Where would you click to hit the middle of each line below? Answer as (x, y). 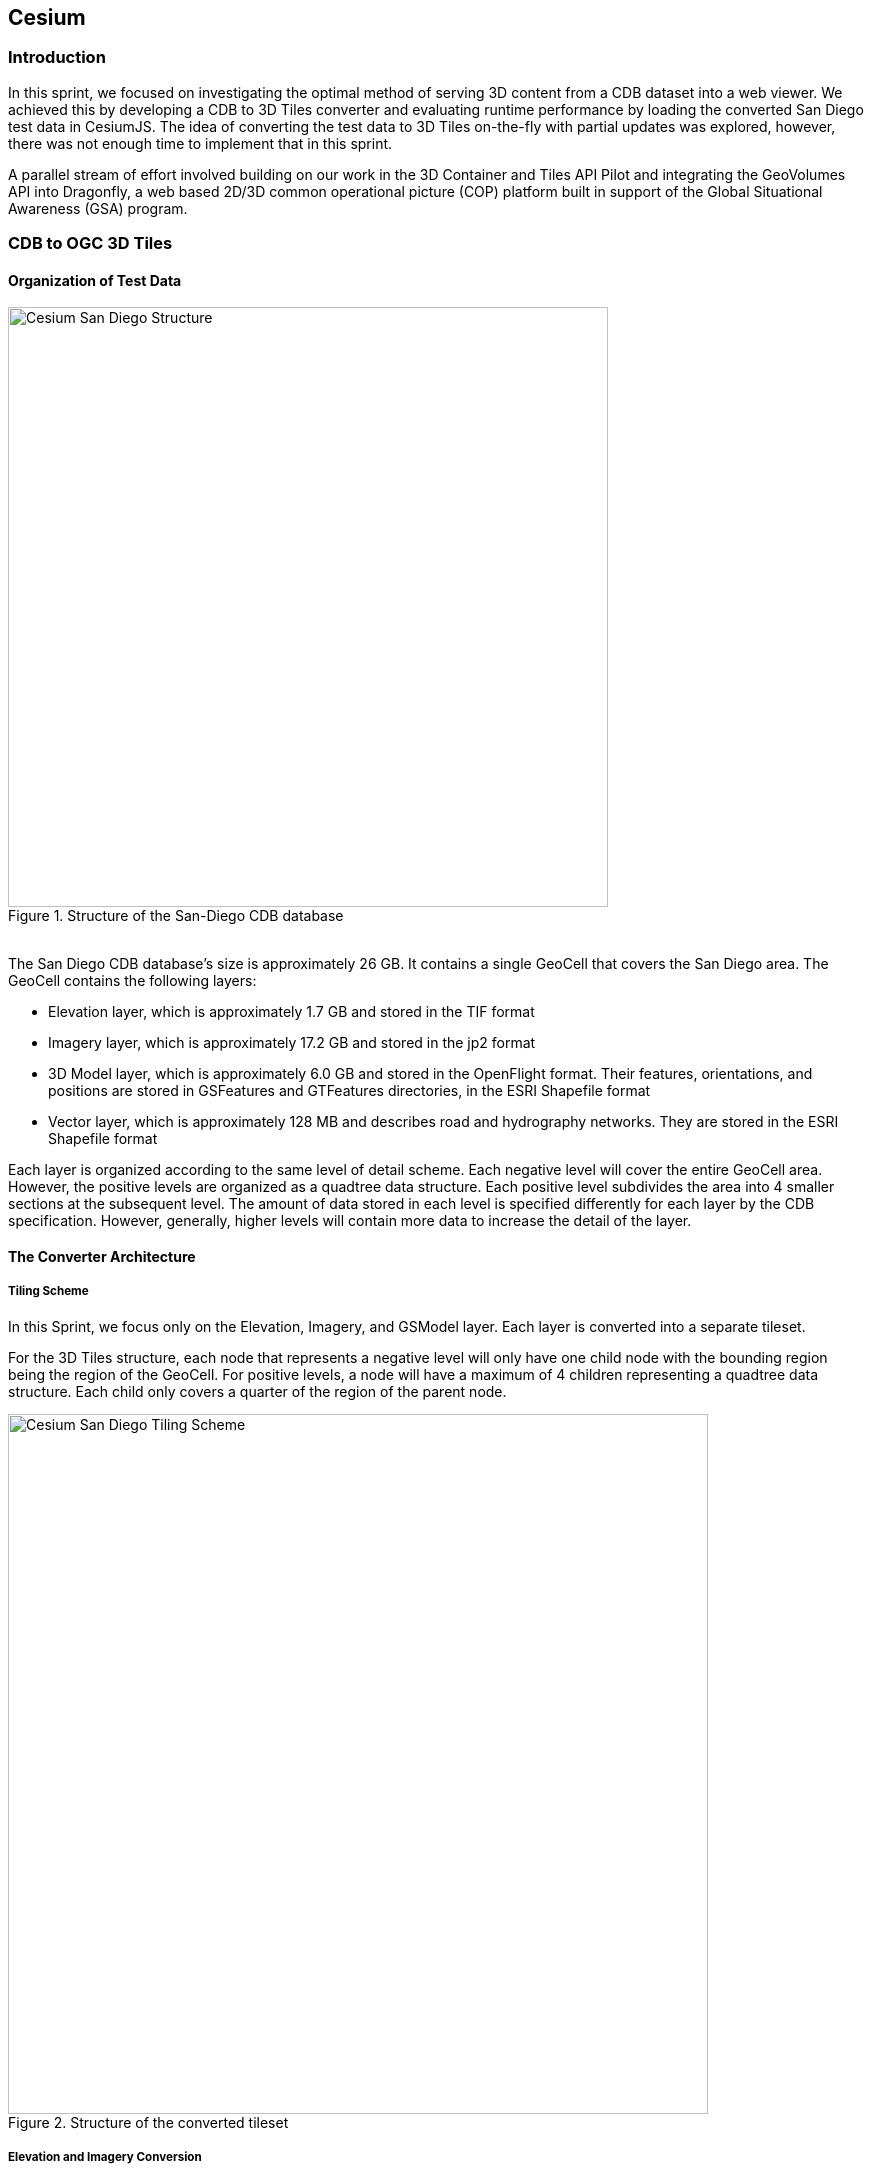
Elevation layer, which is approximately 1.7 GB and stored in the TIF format (291, 1012)
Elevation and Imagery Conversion (105, 2157)
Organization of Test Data (95, 280)
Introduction (57, 57)
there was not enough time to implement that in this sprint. (200, 143)
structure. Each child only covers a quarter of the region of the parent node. (257, 1391)
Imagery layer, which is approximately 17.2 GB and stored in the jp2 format (292, 1043)
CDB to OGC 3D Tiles (90, 243)
